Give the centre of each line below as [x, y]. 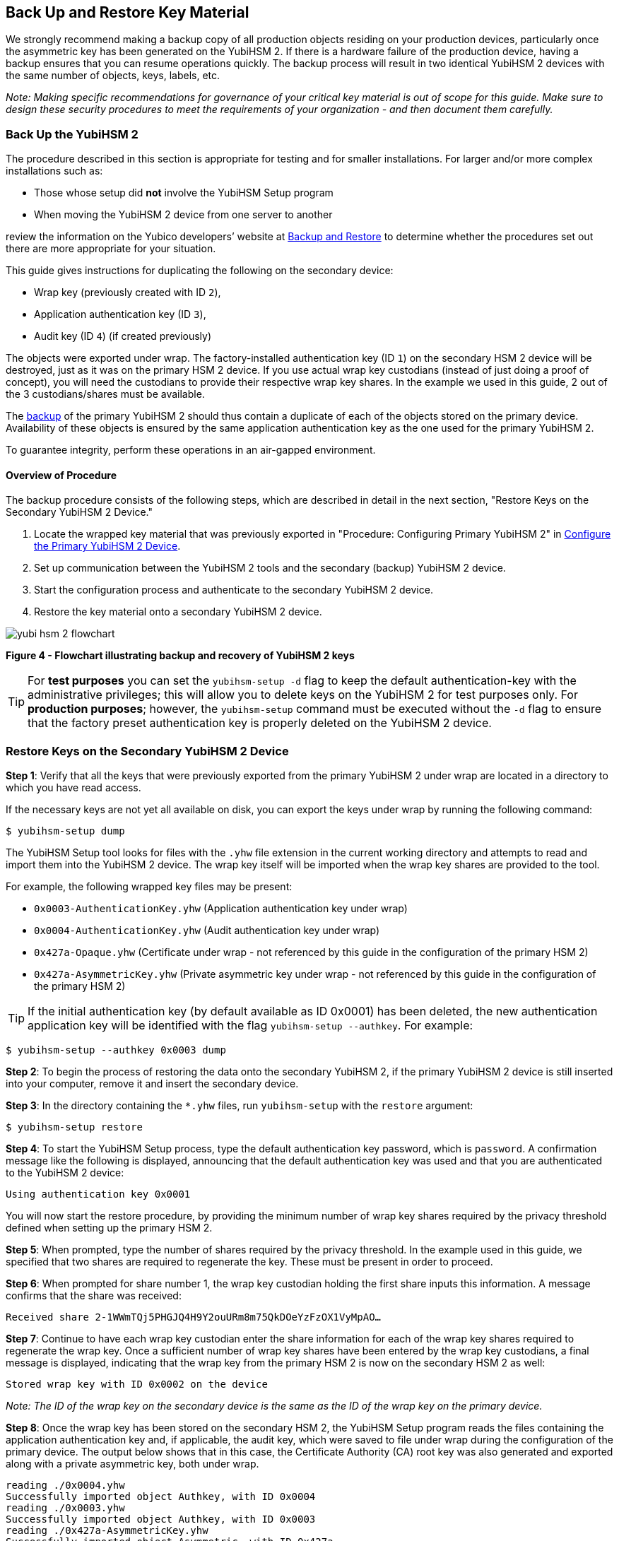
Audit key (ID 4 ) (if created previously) [123, 336]
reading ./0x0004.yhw [65, 1486]
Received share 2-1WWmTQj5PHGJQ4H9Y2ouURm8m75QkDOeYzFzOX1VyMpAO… [194, 1317]
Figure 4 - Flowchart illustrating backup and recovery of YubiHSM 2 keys [180, 656]
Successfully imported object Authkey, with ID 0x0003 [161, 1519]
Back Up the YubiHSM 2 [72, 134]
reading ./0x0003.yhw [65, 1508]
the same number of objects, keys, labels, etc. [113, 76]
